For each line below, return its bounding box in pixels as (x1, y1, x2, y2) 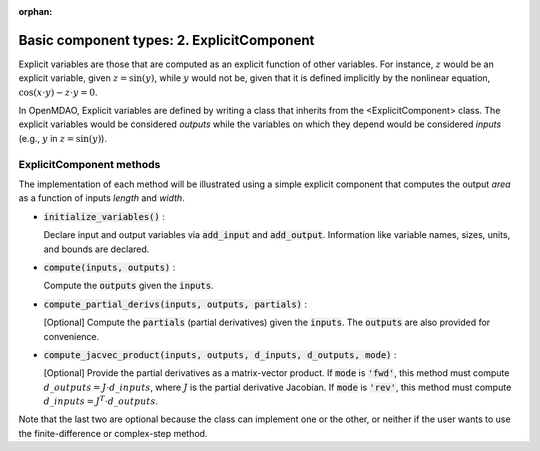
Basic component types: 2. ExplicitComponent (18, 31, 315, 49)
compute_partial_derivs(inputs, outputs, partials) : (43, 298, 307, 310)
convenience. (43, 330, 100, 342)
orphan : (18, 6, 53, 17)
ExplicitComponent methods (18, 157, 161, 171)
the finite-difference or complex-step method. (18, 427, 208, 439)
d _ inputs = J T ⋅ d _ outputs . (43, 394, 159, 407)
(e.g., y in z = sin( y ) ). (18, 132, 107, 144)
